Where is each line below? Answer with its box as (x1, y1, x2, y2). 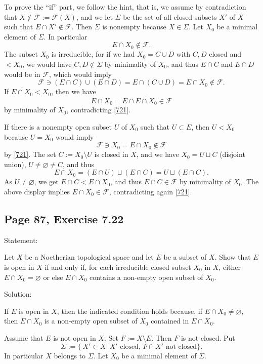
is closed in (94, 149, 128, 159)
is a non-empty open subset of (44, 315, 138, 326)
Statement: (4, 234, 38, 245)
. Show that (214, 252, 251, 262)
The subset (4, 49, 38, 59)
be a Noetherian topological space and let (25, 252, 154, 262)
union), (4, 158, 26, 169)
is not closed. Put (181, 332, 235, 343)
